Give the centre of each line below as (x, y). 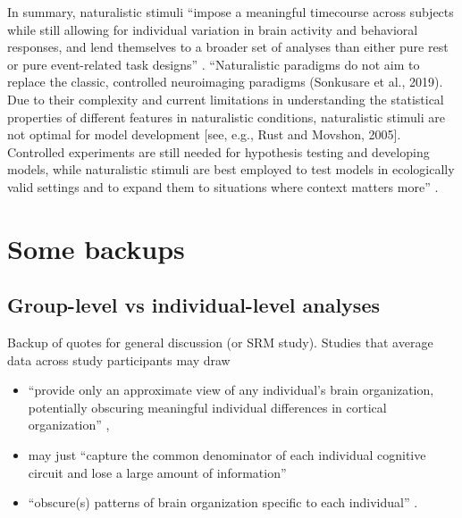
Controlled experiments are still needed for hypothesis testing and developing (218, 151)
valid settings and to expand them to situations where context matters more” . (223, 186)
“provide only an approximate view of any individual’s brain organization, (231, 390)
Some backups (96, 248)
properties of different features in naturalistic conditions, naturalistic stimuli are (226, 117)
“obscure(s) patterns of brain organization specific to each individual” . (223, 502)
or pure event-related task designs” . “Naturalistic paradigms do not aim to (214, 64)
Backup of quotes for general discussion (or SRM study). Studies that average (220, 343)
